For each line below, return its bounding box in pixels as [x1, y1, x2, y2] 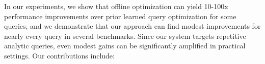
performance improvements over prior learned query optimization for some [4, 11, 236, 21]
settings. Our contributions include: [4, 50, 115, 60]
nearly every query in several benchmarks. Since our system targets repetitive [4, 30, 246, 41]
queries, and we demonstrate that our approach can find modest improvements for [4, 21, 261, 31]
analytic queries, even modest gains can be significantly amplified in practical [4, 40, 246, 51]
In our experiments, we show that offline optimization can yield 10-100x [4, 1, 228, 11]
